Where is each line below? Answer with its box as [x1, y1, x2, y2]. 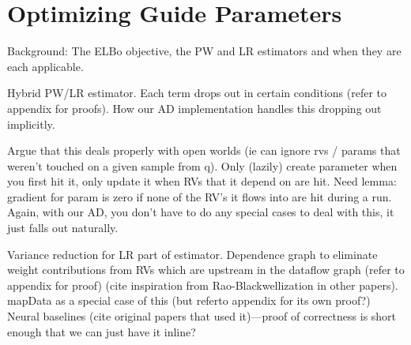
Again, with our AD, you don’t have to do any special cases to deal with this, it [7, 204, 394, 220]
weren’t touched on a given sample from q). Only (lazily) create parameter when [7, 157, 398, 174]
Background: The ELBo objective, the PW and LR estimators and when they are [7, 43, 402, 59]
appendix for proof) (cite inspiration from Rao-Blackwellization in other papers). [7, 276, 398, 293]
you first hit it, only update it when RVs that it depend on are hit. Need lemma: [7, 173, 397, 189]
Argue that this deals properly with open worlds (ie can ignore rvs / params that [7, 142, 401, 159]
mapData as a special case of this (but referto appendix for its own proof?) [7, 292, 371, 309]
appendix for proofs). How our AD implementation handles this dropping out [7, 99, 382, 116]
